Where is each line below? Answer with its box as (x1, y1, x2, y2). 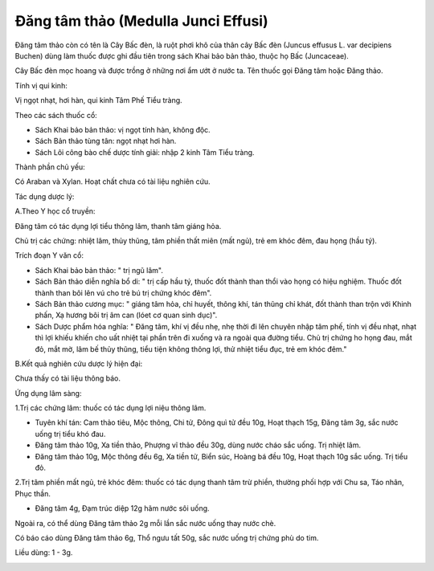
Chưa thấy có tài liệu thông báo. (14, 373, 121, 383)
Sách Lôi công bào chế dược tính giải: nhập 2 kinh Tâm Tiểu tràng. (35, 147, 255, 157)
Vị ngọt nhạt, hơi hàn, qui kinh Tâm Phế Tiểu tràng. (14, 96, 182, 105)
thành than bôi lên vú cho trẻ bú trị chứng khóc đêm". (35, 288, 212, 297)
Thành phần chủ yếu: (14, 162, 86, 172)
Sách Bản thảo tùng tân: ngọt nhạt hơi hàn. (35, 137, 177, 146)
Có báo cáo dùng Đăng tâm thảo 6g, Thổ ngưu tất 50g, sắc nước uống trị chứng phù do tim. (14, 533, 319, 542)
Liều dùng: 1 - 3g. (14, 548, 73, 557)
